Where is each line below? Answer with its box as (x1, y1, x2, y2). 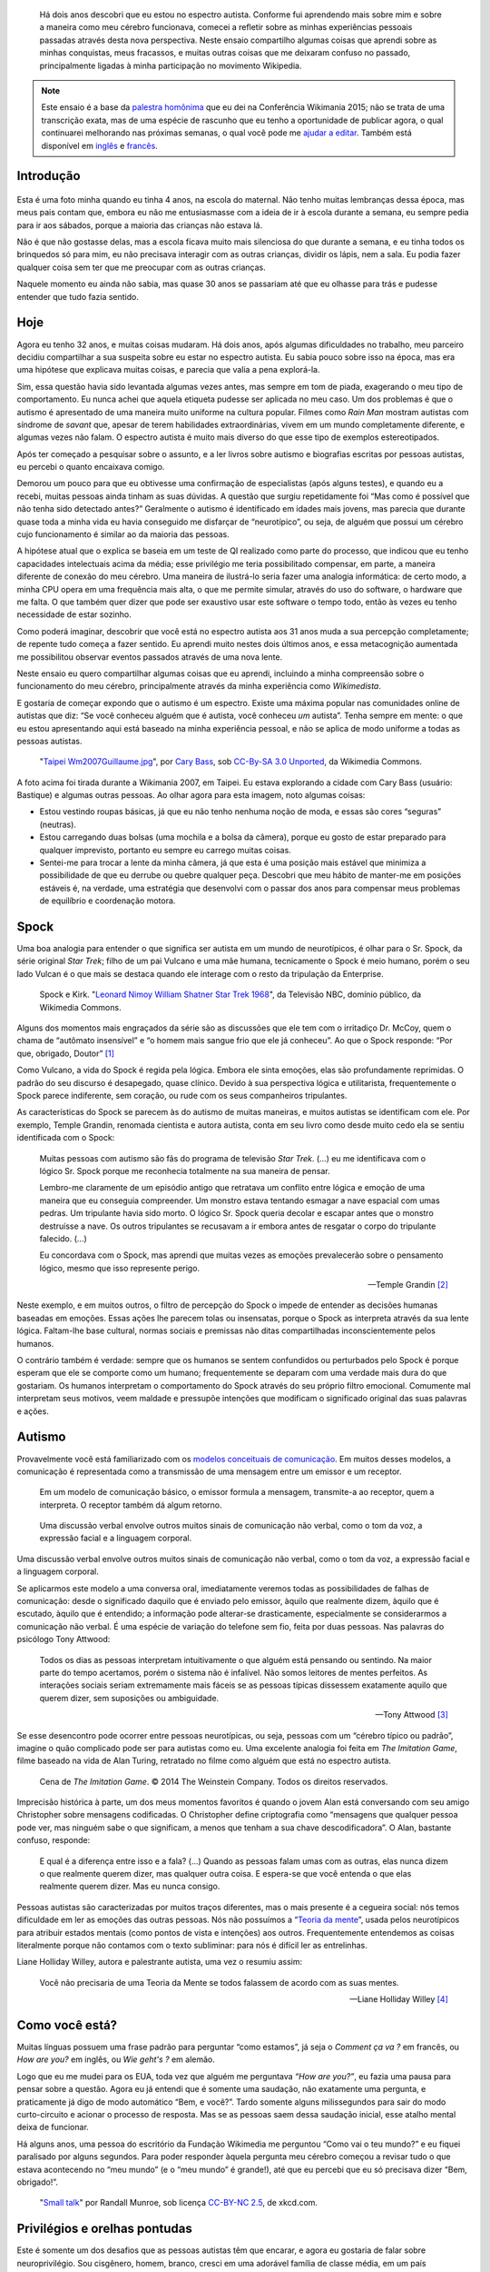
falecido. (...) (39, 1232, 88, 1244)
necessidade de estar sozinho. (16, 609, 132, 620)
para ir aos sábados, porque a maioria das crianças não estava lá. (16, 219, 263, 231)
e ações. (16, 1405, 49, 1417)
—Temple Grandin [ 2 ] (367, 1280, 448, 1290)
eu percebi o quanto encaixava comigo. (16, 462, 165, 473)
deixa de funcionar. (16, 2122, 90, 2133)
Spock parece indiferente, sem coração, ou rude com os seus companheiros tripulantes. (16, 1091, 348, 1101)
